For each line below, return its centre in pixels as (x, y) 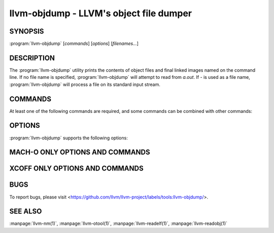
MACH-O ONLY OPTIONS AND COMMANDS (80, 152)
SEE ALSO (26, 211)
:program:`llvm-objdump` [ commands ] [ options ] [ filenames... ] (74, 44)
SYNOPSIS (27, 31)
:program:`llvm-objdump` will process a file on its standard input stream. (85, 84)
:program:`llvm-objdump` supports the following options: (68, 138)
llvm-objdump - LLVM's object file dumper (101, 13)
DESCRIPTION (32, 58)
